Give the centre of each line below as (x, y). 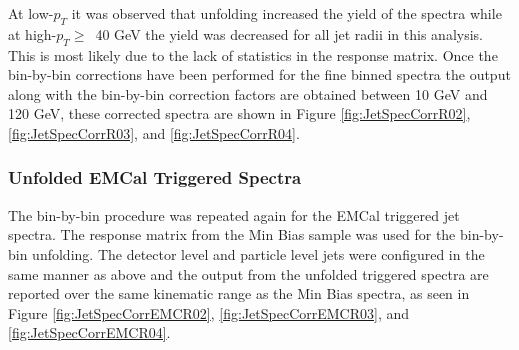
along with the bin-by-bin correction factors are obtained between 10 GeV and (248, 93)
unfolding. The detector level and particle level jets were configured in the (258, 253)
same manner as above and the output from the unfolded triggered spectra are (248, 273)
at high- (32, 33)
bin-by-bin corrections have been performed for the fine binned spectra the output (259, 74)
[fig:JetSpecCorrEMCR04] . (89, 332)
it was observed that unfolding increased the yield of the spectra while (286, 13)
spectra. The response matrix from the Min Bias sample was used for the (232, 234)
